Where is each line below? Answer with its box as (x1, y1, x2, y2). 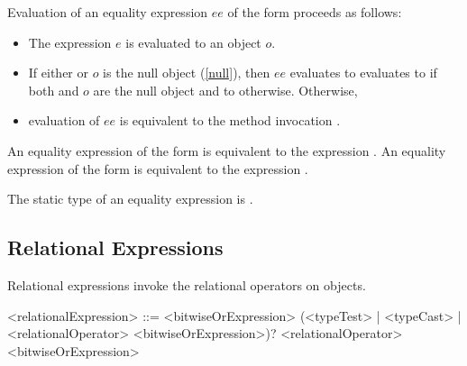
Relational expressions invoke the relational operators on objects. (7, 275, 366, 294)
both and (28, 80, 79, 99)
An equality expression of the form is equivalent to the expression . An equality (7, 141, 446, 160)
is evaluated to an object (125, 32, 261, 51)
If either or (28, 63, 88, 82)
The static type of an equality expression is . (7, 189, 253, 208)
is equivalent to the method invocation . (119, 111, 341, 130)
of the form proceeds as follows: (227, 3, 402, 21)
